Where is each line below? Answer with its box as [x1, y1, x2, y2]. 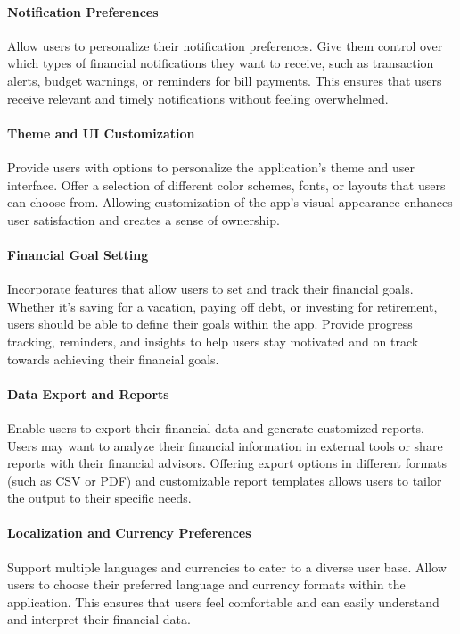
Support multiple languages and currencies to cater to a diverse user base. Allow [7, 557, 447, 576]
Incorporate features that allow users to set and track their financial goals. [7, 279, 414, 298]
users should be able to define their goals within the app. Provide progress [7, 314, 413, 333]
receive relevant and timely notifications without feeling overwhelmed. [7, 88, 389, 107]
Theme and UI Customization [7, 123, 195, 142]
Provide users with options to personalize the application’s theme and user [7, 157, 415, 176]
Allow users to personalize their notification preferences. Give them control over [7, 36, 443, 54]
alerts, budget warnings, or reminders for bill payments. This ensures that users [7, 71, 442, 89]
